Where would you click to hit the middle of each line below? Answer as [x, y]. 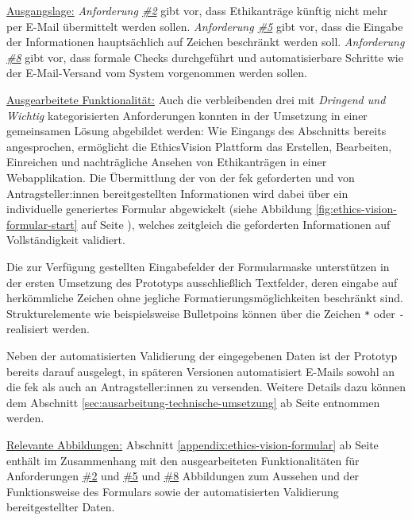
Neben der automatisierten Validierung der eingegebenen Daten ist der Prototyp [202, 355]
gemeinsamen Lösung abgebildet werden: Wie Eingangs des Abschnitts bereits [196, 131]
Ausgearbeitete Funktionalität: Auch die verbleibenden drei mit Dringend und [196, 99]
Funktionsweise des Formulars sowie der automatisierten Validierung [173, 491]
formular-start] [42, 224]
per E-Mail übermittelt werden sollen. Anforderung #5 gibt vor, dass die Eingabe [205, 26]
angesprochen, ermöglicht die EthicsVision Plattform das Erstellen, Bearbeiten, [199, 146]
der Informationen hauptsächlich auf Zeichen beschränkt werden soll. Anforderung [206, 42]
